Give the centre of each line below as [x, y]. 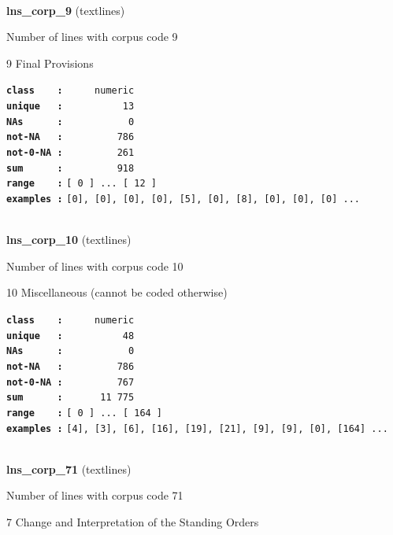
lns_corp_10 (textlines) [69, 240]
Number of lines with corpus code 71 [95, 495]
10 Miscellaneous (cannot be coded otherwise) [117, 292]
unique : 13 [70, 107]
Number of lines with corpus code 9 [92, 37]
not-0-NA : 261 [70, 153]
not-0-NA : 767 [70, 382]
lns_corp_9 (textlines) [66, 10]
